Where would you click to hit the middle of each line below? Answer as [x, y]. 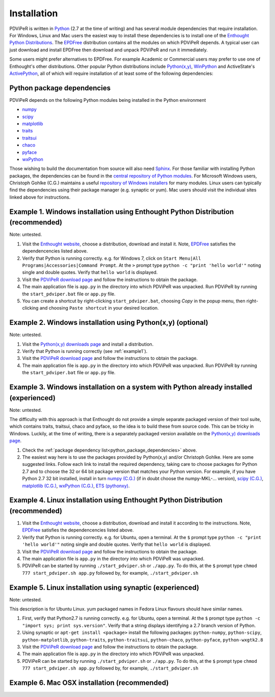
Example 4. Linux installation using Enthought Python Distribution [116, 500]
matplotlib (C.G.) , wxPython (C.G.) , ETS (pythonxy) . [76, 486]
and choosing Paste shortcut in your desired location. [99, 308]
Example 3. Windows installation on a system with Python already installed [131, 387]
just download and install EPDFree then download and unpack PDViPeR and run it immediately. [109, 50]
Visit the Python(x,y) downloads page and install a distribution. [88, 344]
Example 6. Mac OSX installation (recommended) [89, 683]
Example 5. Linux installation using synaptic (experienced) [104, 587]
